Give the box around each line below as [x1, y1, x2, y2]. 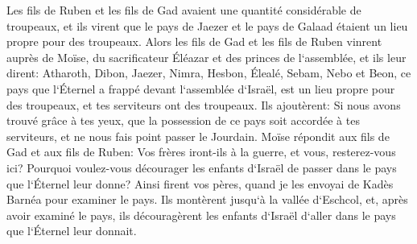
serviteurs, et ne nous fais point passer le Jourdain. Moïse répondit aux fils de [6, 127, 390, 144]
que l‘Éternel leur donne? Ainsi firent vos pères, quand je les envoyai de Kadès [6, 175, 394, 192]
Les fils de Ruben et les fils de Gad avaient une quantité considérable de [6, 2, 361, 18]
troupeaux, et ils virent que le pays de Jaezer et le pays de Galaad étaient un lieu [6, 17, 408, 34]
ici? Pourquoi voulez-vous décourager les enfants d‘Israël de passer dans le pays [6, 159, 397, 176]
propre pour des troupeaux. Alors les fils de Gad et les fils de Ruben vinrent [6, 33, 382, 50]
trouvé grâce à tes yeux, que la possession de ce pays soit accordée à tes [6, 112, 360, 129]
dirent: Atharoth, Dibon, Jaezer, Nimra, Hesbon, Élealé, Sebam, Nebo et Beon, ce [6, 64, 411, 81]
